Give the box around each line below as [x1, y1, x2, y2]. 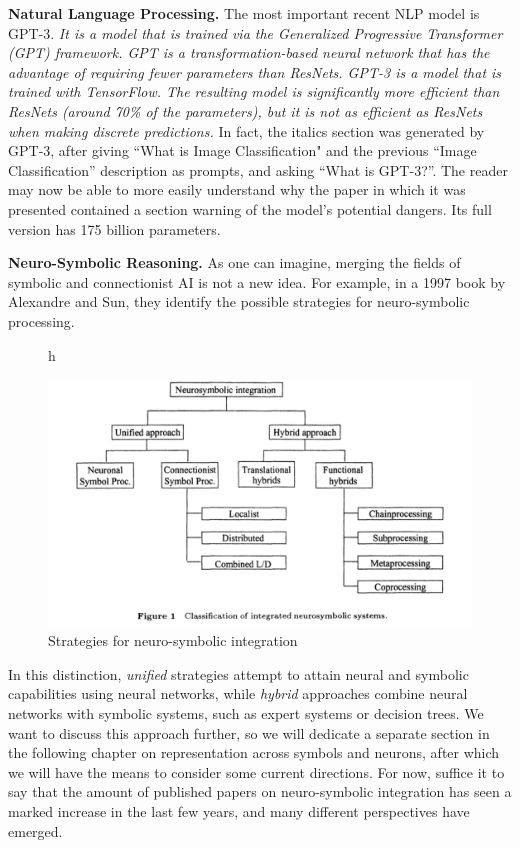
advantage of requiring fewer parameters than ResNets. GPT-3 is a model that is [8, 61, 502, 82]
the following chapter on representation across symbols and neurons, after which [8, 742, 500, 763]
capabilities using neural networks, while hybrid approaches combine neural [8, 683, 468, 704]
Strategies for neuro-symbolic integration [48, 630, 298, 651]
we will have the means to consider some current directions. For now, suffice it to [8, 761, 505, 782]
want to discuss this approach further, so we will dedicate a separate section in [8, 722, 490, 743]
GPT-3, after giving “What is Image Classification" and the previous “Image [8, 140, 477, 161]
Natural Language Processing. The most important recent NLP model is [8, 3, 480, 23]
